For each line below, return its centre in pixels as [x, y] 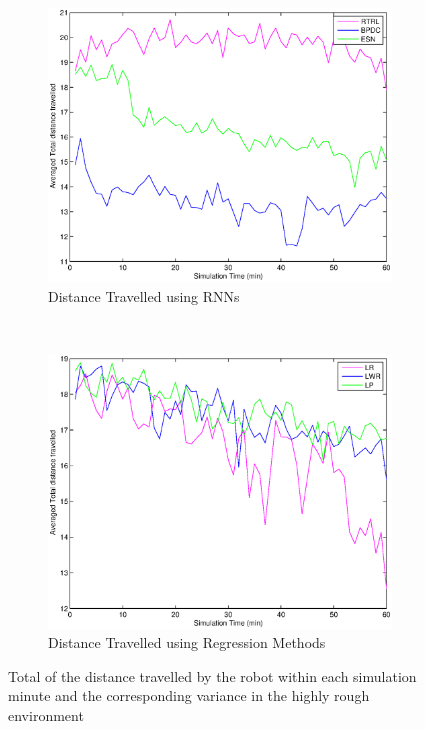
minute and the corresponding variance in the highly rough [189, 695]
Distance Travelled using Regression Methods [187, 642]
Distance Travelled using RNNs [144, 296]
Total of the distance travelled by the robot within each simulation [212, 675]
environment [46, 715]
